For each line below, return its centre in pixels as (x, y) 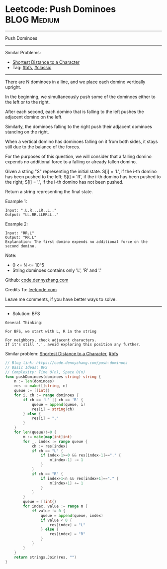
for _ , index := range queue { (55, 442)
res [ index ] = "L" (67, 525)
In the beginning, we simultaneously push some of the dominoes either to (80, 97)
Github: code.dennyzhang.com (37, 280)
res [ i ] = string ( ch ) (53, 409)
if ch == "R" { (47, 474)
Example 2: (17, 224)
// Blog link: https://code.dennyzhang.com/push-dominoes (66, 363)
